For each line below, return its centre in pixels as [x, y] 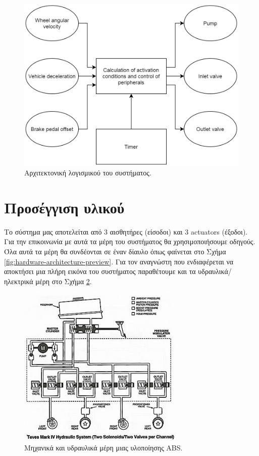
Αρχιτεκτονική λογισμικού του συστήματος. [88, 173]
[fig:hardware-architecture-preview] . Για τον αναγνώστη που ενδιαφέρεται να [119, 261]
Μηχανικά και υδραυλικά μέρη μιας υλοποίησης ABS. [103, 447]
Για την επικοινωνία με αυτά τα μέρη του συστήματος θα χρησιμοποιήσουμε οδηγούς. [130, 241]
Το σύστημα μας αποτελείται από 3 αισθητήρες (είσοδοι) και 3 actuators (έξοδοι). [126, 231]
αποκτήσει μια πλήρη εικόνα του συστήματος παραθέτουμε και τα [100, 271]
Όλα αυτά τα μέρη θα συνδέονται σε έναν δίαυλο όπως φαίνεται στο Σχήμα [115, 252]
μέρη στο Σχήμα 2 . [64, 281]
